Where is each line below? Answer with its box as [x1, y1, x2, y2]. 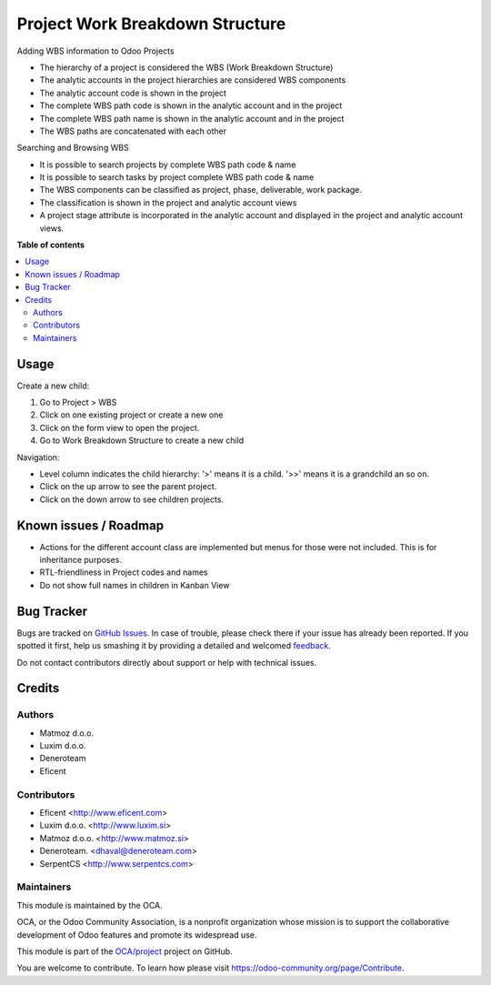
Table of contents [16, 239, 85, 250]
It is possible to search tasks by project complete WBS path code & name [39, 172, 315, 183]
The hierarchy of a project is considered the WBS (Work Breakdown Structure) [39, 62, 334, 73]
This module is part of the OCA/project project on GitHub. [16, 946, 233, 957]
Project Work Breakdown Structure [16, 14, 286, 34]
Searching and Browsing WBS [16, 142, 129, 154]
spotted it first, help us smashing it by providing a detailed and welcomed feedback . [16, 640, 332, 651]
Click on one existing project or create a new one [39, 409, 224, 420]
